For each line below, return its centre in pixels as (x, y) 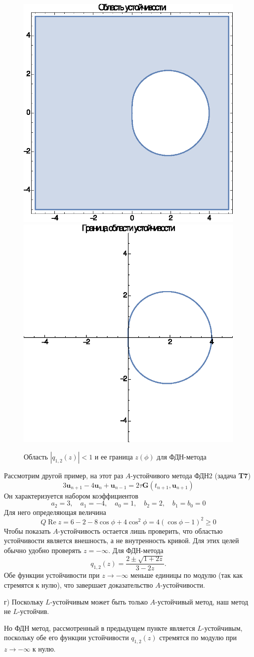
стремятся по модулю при (198, 637)
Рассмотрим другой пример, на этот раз (64, 476)
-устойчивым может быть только (99, 601)
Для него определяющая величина (55, 512)
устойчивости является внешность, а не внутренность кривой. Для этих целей (122, 540)
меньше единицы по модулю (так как (187, 575)
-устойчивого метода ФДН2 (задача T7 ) (191, 476)
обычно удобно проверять (43, 550)
